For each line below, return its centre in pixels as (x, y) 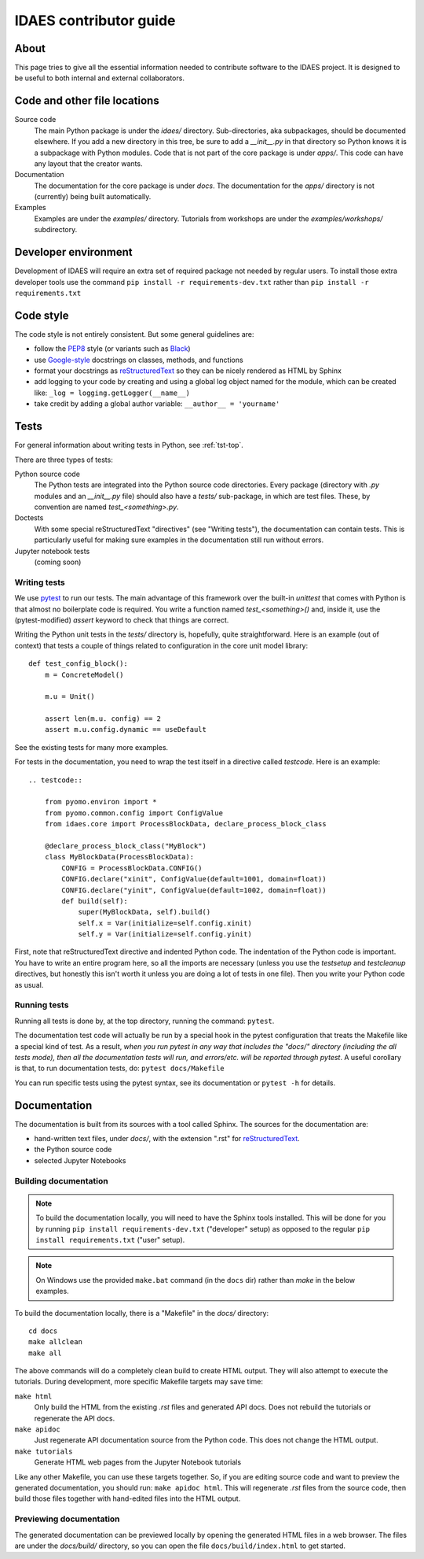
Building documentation (62, 1180)
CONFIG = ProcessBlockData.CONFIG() (132, 868)
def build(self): (95, 901)
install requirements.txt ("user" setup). (110, 1239)
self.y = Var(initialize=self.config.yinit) (165, 934)
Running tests (42, 1005)
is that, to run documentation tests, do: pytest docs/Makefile (119, 1068)
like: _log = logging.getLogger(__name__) (112, 393)
